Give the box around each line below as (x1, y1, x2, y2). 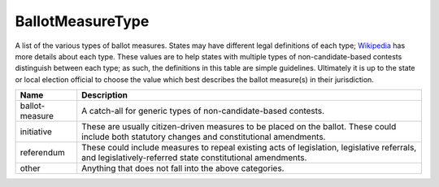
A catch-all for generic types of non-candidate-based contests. (81, 106, 325, 117)
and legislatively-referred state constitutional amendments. (81, 152, 307, 163)
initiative (20, 126, 53, 137)
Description (81, 89, 128, 101)
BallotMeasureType (15, 12, 150, 30)
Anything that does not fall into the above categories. (81, 163, 285, 174)
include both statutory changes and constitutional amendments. (81, 131, 326, 142)
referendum (20, 147, 65, 159)
